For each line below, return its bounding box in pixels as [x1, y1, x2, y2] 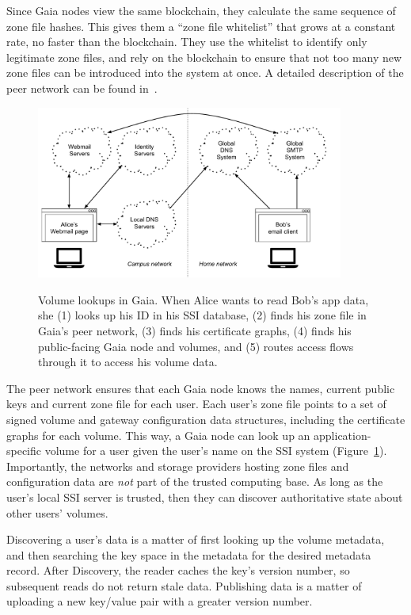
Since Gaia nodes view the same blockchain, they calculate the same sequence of [6, 2, 396, 18]
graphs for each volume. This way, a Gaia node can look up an [6, 426, 310, 443]
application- [314, 426, 371, 443]
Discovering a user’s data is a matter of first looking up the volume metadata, [6, 531, 385, 548]
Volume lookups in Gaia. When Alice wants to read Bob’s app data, [38, 291, 369, 307]
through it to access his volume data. [38, 353, 218, 370]
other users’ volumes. [6, 504, 108, 521]
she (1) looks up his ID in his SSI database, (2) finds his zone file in [38, 307, 367, 323]
